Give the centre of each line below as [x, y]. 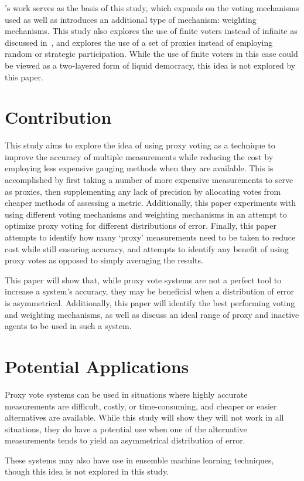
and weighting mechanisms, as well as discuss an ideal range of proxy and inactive [152, 314]
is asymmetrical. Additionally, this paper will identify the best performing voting [150, 303]
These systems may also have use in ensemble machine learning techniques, [139, 460]
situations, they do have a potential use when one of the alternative [126, 429]
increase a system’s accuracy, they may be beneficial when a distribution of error [150, 291]
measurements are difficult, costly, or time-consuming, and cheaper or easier [141, 406]
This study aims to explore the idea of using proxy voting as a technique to [140, 145]
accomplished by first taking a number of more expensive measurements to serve [149, 180]
